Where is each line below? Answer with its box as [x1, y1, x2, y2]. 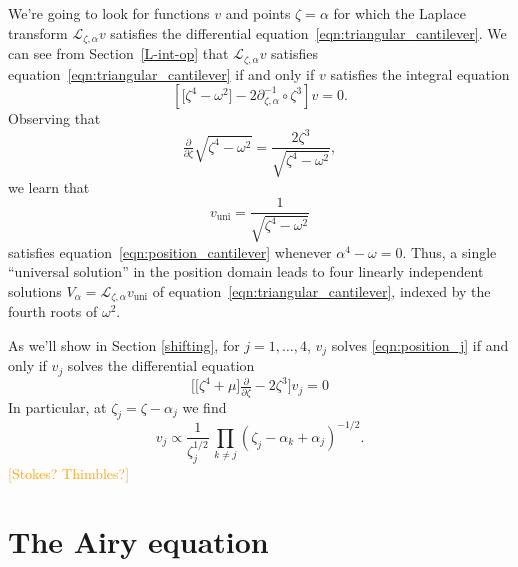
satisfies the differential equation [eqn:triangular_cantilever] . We [110, 22, 507, 43]
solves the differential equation [67, 355, 255, 376]
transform [8, 22, 68, 43]
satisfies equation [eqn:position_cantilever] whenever [8, 241, 332, 262]
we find [182, 396, 227, 417]
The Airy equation [8, 521, 269, 562]
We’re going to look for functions [8, 3, 210, 23]
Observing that [8, 108, 101, 129]
